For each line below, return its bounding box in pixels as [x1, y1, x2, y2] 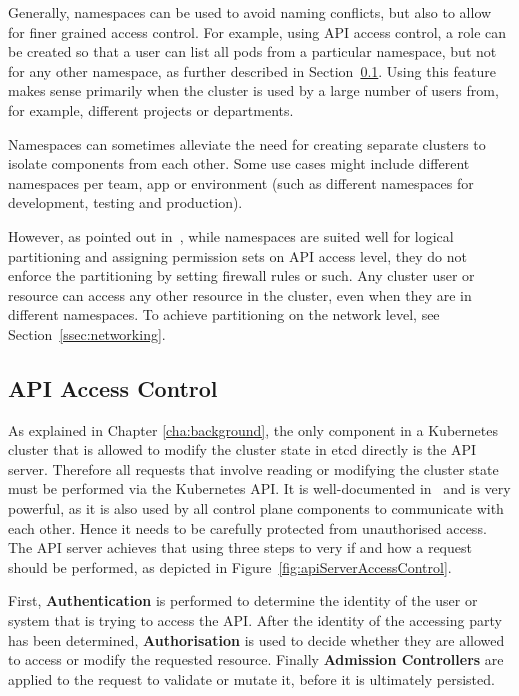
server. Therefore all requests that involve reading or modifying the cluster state [8, 458, 499, 479]
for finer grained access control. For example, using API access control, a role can [8, 21, 507, 42]
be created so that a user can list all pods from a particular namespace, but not [8, 41, 497, 62]
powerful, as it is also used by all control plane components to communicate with [8, 498, 504, 519]
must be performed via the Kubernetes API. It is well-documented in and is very [8, 478, 511, 499]
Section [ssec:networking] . [8, 323, 166, 344]
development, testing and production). [8, 192, 243, 213]
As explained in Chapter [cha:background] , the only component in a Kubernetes [8, 419, 498, 440]
